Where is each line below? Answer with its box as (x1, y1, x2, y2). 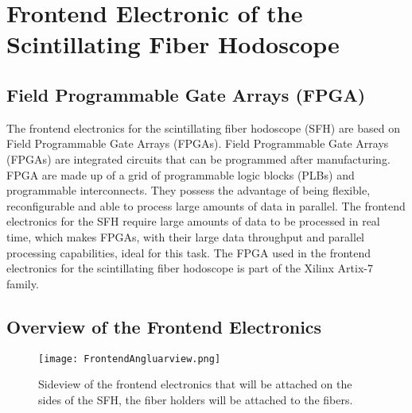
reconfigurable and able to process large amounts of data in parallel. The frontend (6, 197, 406, 214)
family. (6, 275, 39, 291)
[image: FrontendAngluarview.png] (38, 353, 221, 365)
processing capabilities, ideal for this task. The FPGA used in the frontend (6, 244, 371, 261)
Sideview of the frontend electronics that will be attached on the (38, 376, 352, 392)
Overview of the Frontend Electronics (6, 314, 322, 338)
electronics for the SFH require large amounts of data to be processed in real (6, 213, 380, 230)
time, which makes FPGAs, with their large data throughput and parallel (6, 228, 365, 245)
